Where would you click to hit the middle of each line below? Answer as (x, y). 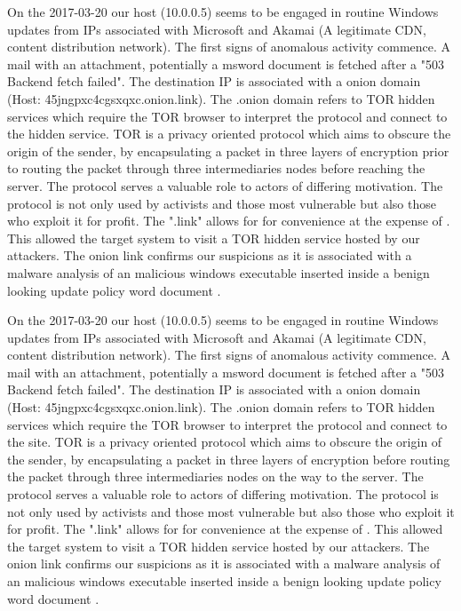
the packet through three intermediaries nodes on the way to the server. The (215, 476)
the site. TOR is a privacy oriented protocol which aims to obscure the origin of (225, 442)
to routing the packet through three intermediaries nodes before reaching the (216, 168)
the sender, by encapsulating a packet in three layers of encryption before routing (229, 459)
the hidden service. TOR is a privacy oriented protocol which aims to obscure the (229, 134)
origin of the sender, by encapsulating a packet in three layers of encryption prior (228, 151)
